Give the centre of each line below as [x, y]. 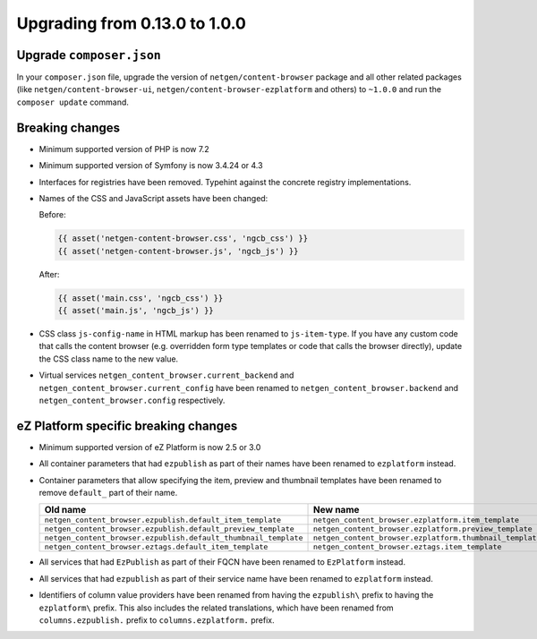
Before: [52, 215]
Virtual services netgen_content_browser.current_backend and [166, 375]
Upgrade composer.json [89, 55]
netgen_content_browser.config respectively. [132, 400]
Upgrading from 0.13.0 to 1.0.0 [131, 23]
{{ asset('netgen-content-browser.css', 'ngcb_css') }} [183, 239]
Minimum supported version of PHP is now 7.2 [124, 149]
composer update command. [73, 102]
